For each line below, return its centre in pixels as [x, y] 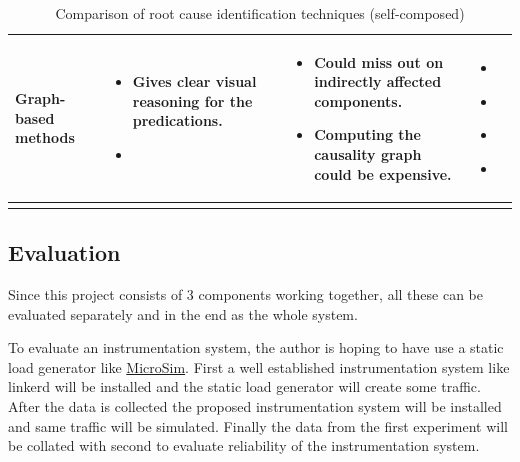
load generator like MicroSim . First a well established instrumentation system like [259, 366]
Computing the [367, 134]
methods [45, 137]
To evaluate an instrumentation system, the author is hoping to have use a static [256, 347]
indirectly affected [378, 81]
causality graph [368, 153]
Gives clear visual [194, 81]
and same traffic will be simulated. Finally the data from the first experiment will [258, 425]
